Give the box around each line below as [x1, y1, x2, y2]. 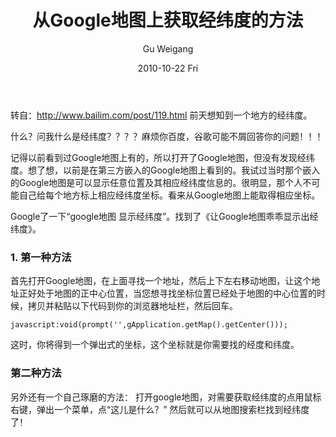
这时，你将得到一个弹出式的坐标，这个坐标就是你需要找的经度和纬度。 [10, 339, 300, 351]
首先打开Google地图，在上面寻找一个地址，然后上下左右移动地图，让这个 [10, 275, 312, 287]
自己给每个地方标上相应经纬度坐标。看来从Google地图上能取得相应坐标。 [18, 189, 321, 201]
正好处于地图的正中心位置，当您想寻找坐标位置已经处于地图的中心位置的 [18, 287, 317, 300]
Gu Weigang [142, 42, 194, 55]
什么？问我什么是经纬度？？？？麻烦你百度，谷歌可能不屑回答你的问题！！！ [10, 130, 326, 142]
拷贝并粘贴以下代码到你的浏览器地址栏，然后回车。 [27, 300, 238, 312]
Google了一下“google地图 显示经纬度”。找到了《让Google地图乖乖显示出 [10, 210, 310, 222]
